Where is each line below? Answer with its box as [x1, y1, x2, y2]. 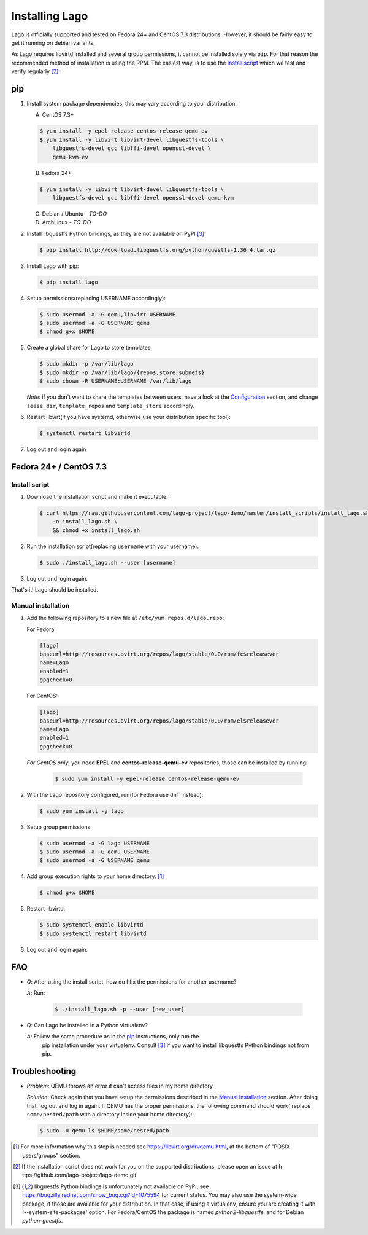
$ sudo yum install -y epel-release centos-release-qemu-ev [55, 775, 240, 782]
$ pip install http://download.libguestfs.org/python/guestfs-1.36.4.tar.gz [39, 246, 276, 253]
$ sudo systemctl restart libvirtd [39, 930, 147, 937]
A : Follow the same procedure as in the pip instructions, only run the [26, 1033, 199, 1040]
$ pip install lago [39, 278, 98, 286]
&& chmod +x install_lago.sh [52, 527, 140, 534]
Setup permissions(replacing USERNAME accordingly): [26, 294, 166, 302]
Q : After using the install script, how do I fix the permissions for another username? [26, 978, 237, 986]
